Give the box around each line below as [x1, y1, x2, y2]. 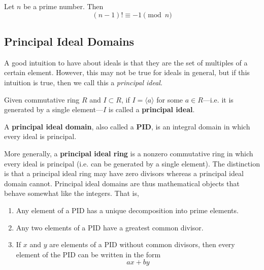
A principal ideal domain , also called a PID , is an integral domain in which [4, 121, 250, 131]
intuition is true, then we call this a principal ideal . [4, 77, 162, 87]
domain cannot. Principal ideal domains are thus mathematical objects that [4, 178, 240, 188]
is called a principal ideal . [108, 104, 195, 115]
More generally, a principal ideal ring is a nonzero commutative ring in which [4, 148, 253, 158]
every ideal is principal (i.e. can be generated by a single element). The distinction [4, 158, 260, 168]
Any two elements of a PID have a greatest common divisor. [16, 222, 204, 232]
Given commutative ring [4, 94, 80, 105]
